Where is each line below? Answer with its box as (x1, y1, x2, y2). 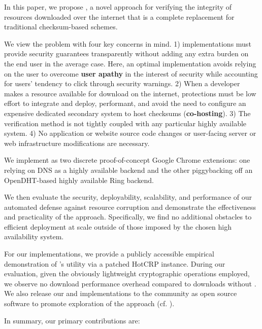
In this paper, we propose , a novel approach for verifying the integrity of (4, 2, 232, 12)
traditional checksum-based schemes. (4, 21, 118, 32)
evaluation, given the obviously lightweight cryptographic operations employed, (4, 268, 250, 279)
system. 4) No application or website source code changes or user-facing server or (4, 128, 256, 138)
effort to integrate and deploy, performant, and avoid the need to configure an (4, 98, 246, 108)
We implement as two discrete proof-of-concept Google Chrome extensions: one (4, 155, 250, 165)
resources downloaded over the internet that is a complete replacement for (4, 11, 235, 22)
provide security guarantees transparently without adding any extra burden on (4, 48, 249, 59)
